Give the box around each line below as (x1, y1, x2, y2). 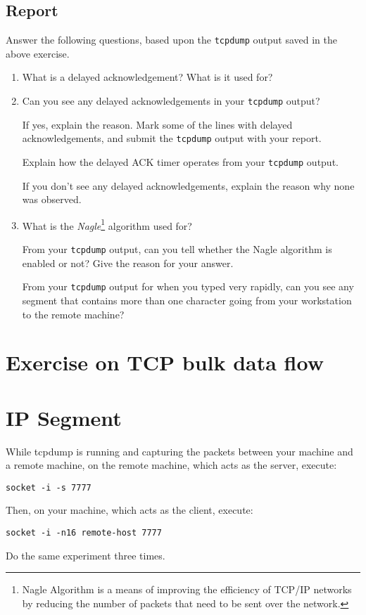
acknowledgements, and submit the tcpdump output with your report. (22, 131, 322, 145)
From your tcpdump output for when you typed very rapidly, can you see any (22, 279, 354, 294)
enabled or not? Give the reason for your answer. (22, 255, 234, 270)
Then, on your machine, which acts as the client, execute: (6, 503, 253, 517)
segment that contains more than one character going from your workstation (22, 292, 352, 307)
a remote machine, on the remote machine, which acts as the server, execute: (6, 458, 337, 472)
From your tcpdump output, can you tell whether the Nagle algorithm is (22, 242, 332, 257)
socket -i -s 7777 (6, 482, 91, 493)
